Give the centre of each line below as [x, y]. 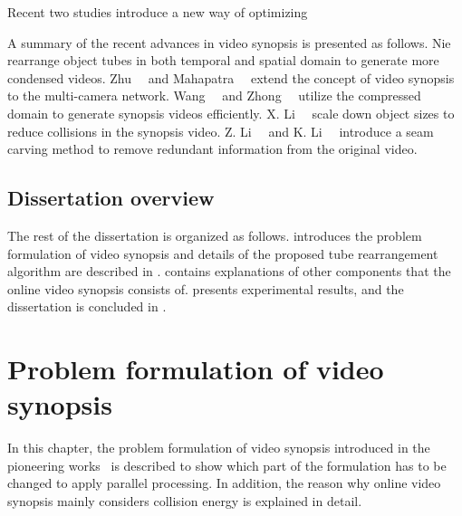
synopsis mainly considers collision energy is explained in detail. [185, 501]
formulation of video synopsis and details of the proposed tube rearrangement [223, 253]
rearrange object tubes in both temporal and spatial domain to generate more [223, 60]
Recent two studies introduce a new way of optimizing [158, 12]
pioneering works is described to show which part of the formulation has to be [227, 465]
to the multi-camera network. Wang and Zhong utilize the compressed [214, 96]
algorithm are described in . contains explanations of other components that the [229, 271]
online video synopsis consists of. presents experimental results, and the [206, 288]
